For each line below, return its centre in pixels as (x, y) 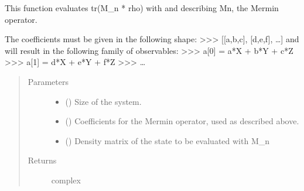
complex (66, 180)
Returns (42, 160)
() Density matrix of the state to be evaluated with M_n (168, 140)
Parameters (48, 81)
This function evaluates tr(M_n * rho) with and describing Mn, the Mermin (142, 8)
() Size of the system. (103, 101)
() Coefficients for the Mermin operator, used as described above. (182, 121)
